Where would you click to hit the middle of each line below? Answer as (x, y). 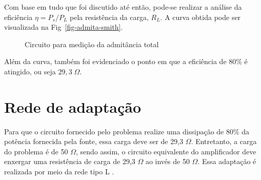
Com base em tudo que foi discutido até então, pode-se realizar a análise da (123, 7)
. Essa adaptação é (227, 161)
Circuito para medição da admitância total (92, 44)
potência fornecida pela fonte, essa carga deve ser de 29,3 (94, 141)
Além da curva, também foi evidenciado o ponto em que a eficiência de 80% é (126, 61)
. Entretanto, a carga (224, 141)
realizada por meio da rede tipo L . (59, 172)
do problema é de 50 (36, 151)
